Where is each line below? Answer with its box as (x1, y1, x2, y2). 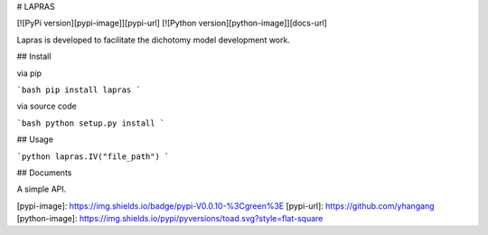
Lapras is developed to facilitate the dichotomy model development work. (16, 34, 291, 45)
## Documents (16, 167, 72, 178)
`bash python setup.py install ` (16, 117, 165, 128)
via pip (16, 68, 42, 79)
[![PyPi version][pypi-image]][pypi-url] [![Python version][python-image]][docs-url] (16, 18, 327, 29)
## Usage (16, 134, 54, 145)
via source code (16, 100, 77, 112)
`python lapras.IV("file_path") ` (16, 151, 170, 162)
